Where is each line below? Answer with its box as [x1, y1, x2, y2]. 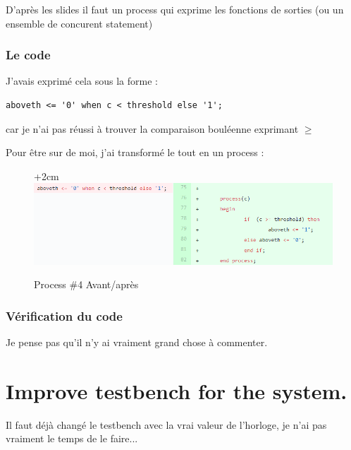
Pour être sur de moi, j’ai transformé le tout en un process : [6, 145, 264, 160]
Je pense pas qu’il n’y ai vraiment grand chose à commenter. [6, 334, 268, 349]
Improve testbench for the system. [6, 376, 347, 405]
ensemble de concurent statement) [6, 16, 153, 30]
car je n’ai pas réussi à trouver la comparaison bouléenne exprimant [6, 121, 299, 136]
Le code [6, 46, 51, 64]
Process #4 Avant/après [34, 277, 139, 292]
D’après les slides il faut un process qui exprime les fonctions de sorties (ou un [6, 2, 344, 16]
